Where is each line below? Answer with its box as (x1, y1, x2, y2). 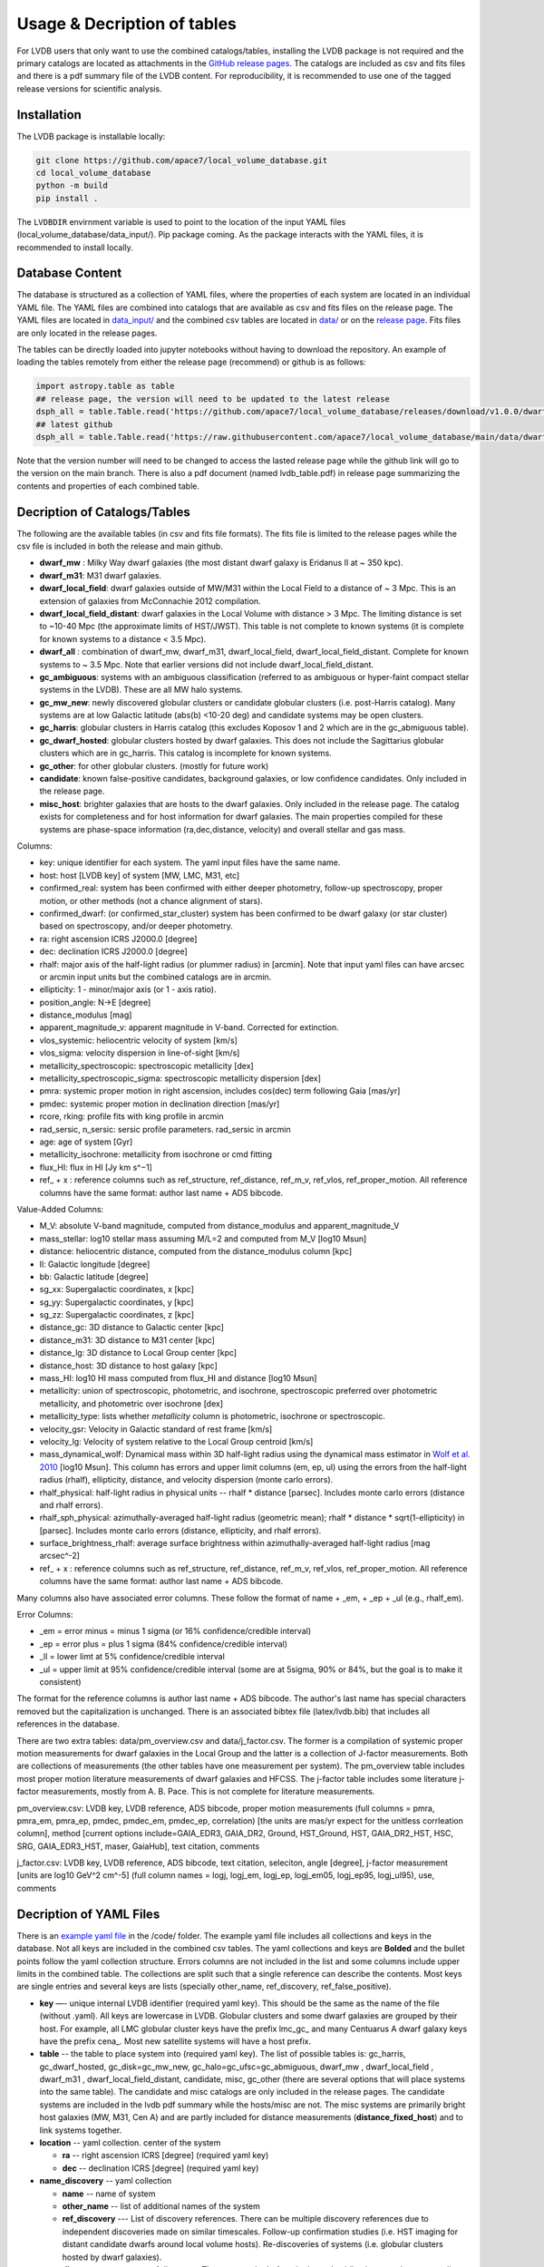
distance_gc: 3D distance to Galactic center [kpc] (39, 1322, 224, 1333)
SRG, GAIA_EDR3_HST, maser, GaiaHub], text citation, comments (16, 1841, 260, 1852)
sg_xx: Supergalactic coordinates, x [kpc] (39, 1284, 195, 1295)
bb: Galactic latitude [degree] (39, 1270, 149, 1282)
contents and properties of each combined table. (16, 481, 199, 491)
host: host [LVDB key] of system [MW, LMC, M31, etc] (39, 870, 240, 881)
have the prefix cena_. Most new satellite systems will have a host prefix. (39, 2036, 312, 2047)
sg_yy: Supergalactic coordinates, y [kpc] (39, 1297, 194, 1308)
